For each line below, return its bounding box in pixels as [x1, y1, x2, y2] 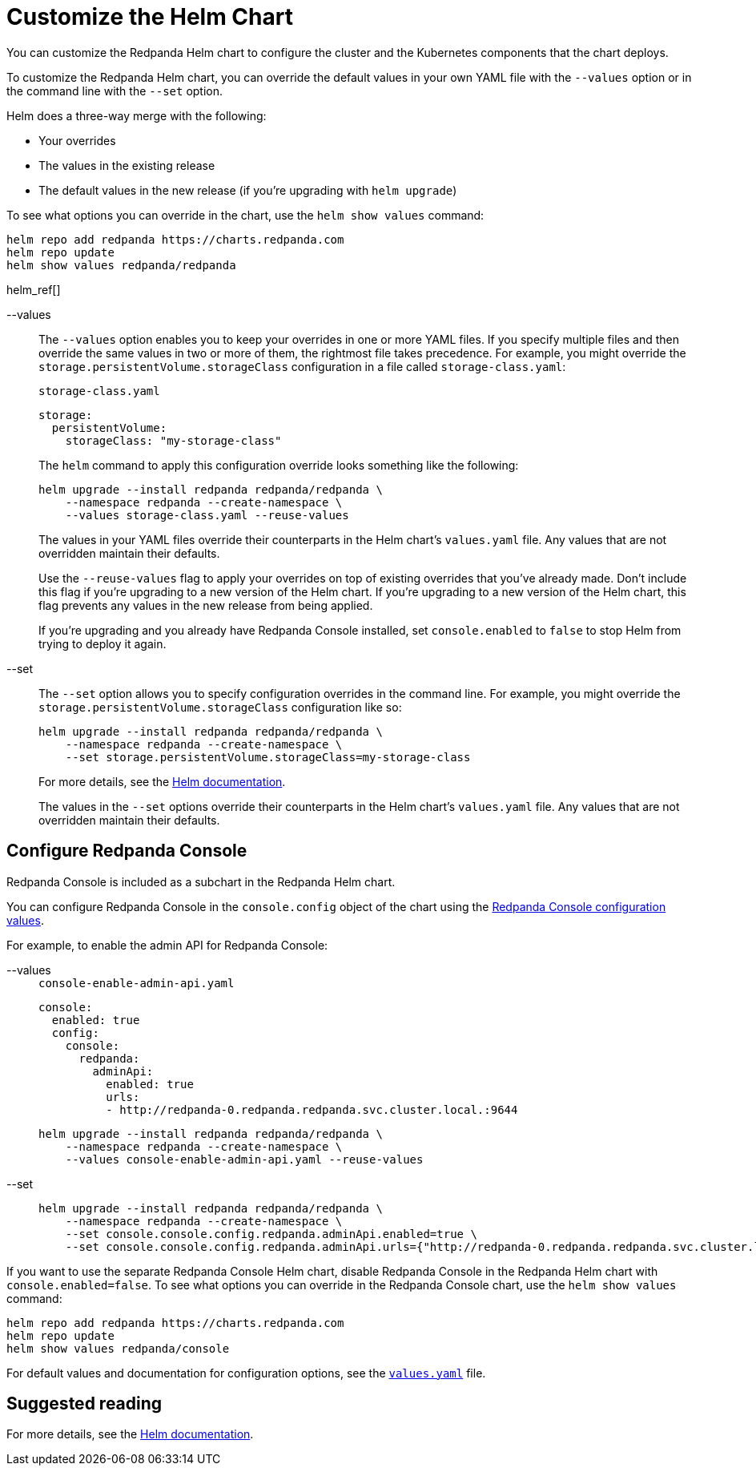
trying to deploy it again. [38, 636, 167, 651]
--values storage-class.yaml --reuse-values [65, 508, 349, 522]
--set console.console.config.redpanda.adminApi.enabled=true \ [65, 1227, 477, 1240]
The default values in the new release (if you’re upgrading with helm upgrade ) [38, 183, 457, 197]
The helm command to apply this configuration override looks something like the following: [38, 458, 519, 472]
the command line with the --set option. [6, 83, 223, 98]
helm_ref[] [6, 282, 61, 296]
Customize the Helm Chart [6, 3, 293, 30]
